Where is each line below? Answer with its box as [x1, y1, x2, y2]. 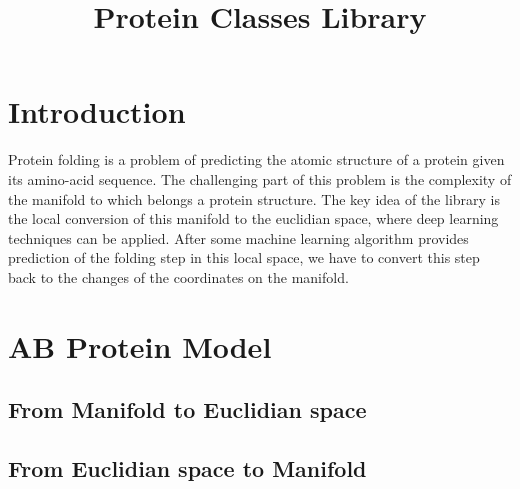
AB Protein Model [8, 325, 272, 366]
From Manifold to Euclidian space [8, 394, 367, 425]
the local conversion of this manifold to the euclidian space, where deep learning [8, 208, 499, 229]
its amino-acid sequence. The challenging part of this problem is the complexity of [8, 168, 512, 189]
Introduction [8, 91, 186, 132]
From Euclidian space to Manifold [8, 453, 367, 484]
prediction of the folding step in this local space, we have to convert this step [8, 247, 480, 268]
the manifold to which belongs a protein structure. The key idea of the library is [8, 188, 500, 209]
